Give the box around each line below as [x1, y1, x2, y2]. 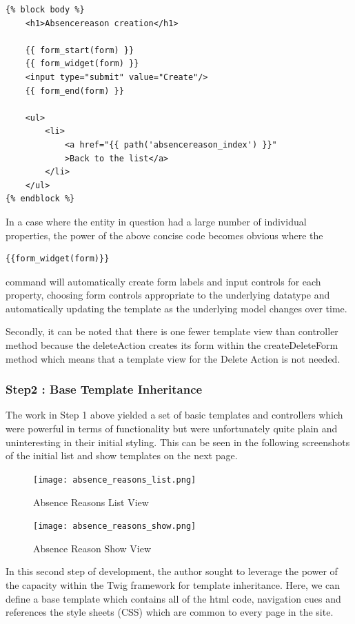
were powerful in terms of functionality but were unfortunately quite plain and [6, 421, 338, 436]
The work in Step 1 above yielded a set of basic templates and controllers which [6, 407, 343, 422]
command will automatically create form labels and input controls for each [6, 274, 321, 288]
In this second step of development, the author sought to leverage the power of [6, 564, 338, 578]
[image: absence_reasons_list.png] [33, 474, 196, 485]
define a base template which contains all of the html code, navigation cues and [6, 591, 341, 605]
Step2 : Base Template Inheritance [6, 381, 203, 398]
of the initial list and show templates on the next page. [6, 448, 238, 463]
